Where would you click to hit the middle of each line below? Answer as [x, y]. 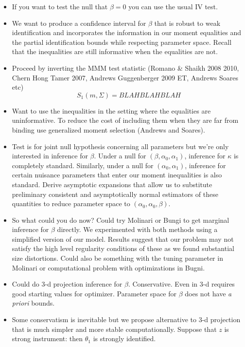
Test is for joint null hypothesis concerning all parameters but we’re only [120, 146]
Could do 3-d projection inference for [67, 284]
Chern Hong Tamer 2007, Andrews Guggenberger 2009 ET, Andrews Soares [125, 77]
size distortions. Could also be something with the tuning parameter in [117, 258]
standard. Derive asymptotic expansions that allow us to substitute [112, 184]
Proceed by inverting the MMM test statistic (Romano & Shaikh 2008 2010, [125, 67]
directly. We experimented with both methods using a [137, 229]
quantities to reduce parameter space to [71, 203]
